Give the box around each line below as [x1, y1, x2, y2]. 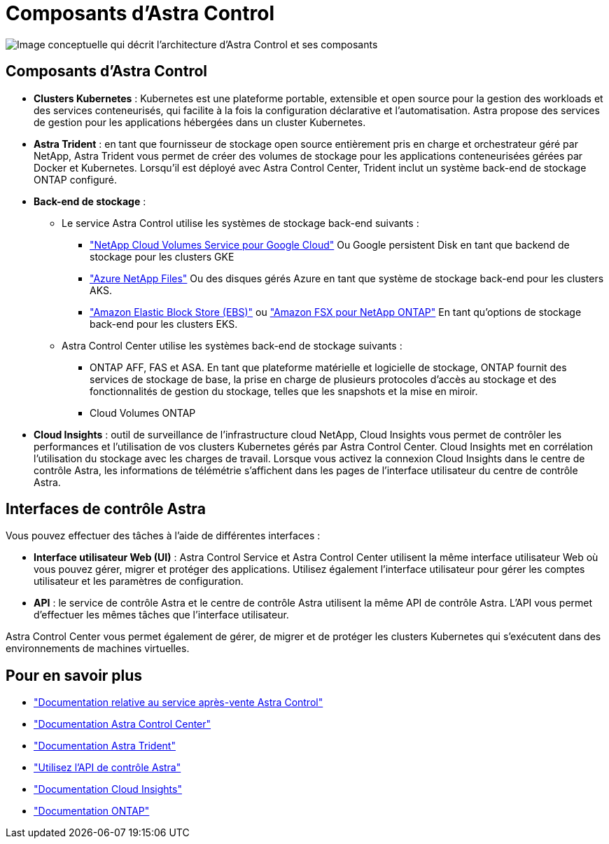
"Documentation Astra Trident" [34, 740, 176, 752]
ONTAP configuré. [34, 173, 117, 186]
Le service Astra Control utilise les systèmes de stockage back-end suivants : [62, 216, 419, 229]
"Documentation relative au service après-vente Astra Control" [34, 696, 323, 709]
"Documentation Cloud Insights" [34, 783, 182, 796]
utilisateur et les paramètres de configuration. [34, 575, 244, 588]
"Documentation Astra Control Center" [34, 718, 211, 731]
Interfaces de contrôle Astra [6, 500, 206, 518]
